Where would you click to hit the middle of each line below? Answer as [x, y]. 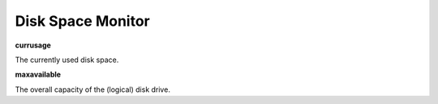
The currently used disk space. [67, 60]
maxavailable [38, 75]
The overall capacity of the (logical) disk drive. [92, 89]
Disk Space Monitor [82, 21]
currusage [33, 45]
